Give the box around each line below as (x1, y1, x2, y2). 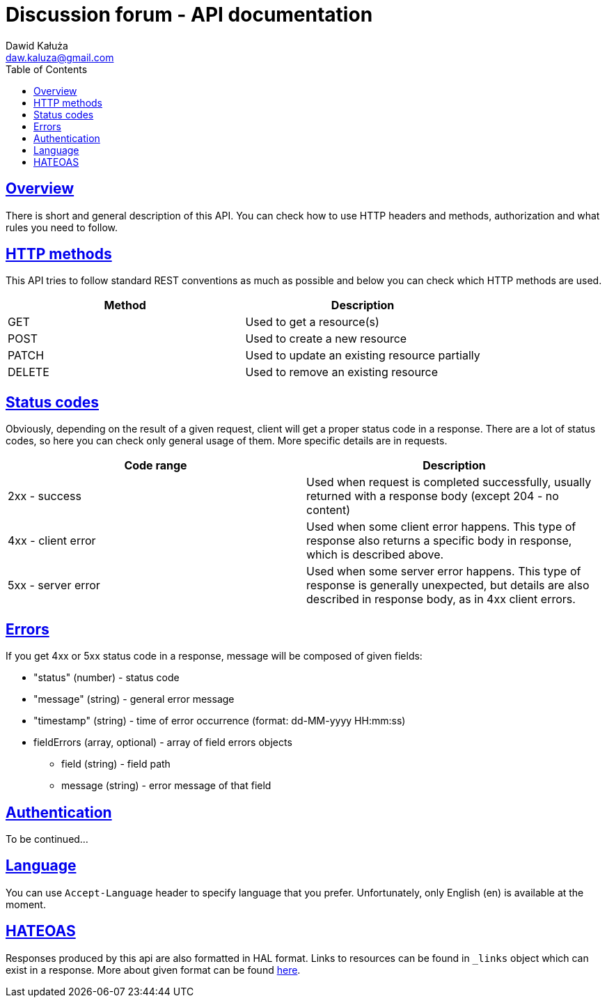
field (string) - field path (61, 758, 171, 770)
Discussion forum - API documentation (6, 3, 373, 26)
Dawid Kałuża (6, 39, 68, 52)
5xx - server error (8, 578, 100, 593)
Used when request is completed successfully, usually (306, 475, 592, 490)
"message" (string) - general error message (33, 693, 235, 706)
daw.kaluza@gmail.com (6, 51, 114, 63)
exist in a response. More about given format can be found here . (6, 963, 301, 976)
